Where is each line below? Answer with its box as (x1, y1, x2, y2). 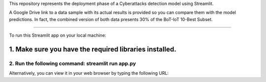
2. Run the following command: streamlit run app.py (9, 60, 136, 67)
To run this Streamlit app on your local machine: (9, 32, 106, 39)
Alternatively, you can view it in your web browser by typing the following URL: (9, 70, 169, 76)
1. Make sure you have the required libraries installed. (9, 45, 177, 53)
